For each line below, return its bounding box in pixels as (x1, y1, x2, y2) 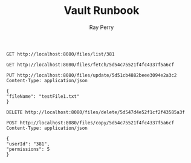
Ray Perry (89, 24, 114, 31)
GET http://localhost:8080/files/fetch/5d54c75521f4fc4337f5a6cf (6, 62, 174, 68)
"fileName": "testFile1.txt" (6, 93, 80, 100)
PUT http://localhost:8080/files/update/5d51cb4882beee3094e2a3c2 (6, 72, 177, 78)
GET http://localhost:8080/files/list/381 (6, 51, 115, 57)
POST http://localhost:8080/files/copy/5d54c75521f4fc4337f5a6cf (6, 120, 174, 126)
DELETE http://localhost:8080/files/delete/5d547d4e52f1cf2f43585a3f (6, 109, 186, 115)
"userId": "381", (6, 141, 50, 147)
